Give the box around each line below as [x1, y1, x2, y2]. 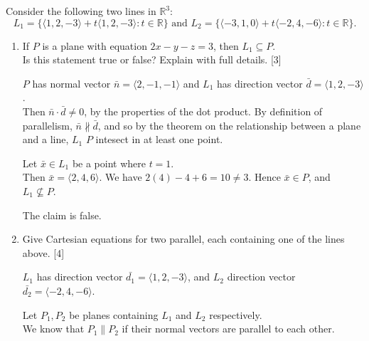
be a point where [72, 155, 146, 170]
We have [105, 169, 142, 184]
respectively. [209, 307, 262, 322]
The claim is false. [22, 207, 102, 222]
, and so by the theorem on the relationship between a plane [97, 117, 361, 132]
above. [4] [22, 245, 65, 260]
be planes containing [69, 307, 159, 322]
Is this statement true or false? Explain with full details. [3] [22, 52, 282, 67]
